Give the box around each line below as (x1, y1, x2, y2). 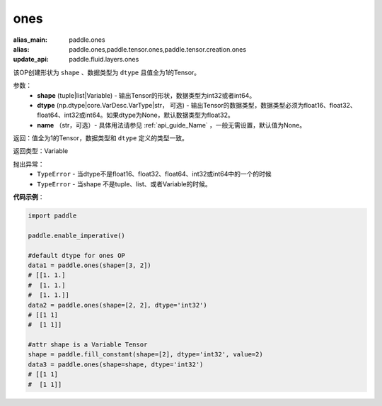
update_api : (13, 55, 49, 64)
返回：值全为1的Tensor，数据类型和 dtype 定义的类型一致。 (13, 134, 189, 142)
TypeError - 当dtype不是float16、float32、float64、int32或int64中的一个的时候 (37, 170, 272, 179)
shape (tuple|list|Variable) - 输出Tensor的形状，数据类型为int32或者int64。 (37, 91, 256, 99)
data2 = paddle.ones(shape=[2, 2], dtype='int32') (28, 301, 208, 309)
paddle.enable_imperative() (28, 231, 125, 239)
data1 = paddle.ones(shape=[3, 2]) (28, 261, 151, 269)
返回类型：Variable (13, 147, 69, 155)
